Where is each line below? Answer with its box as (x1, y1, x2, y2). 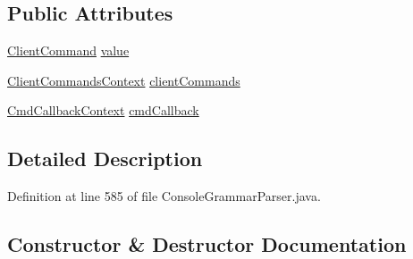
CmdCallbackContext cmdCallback (7, 101, 199, 120)
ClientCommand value (7, 41, 130, 60)
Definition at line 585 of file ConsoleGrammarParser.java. (7, 187, 321, 205)
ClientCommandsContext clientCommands (7, 71, 240, 89)
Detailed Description (7, 145, 203, 172)
